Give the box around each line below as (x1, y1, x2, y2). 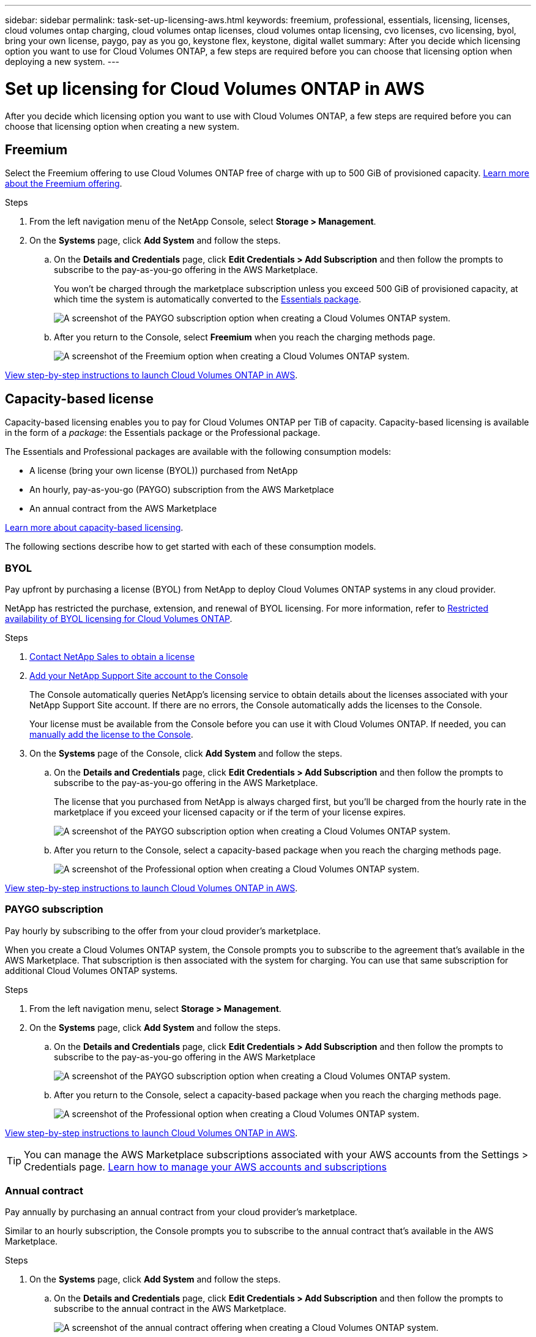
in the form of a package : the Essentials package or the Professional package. (5, 427, 321, 438)
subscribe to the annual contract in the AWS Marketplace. (54, 1303, 286, 1314)
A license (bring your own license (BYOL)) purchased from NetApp (29, 465, 298, 476)
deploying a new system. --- (5, 56, 120, 67)
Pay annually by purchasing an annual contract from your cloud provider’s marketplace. (5, 1207, 357, 1218)
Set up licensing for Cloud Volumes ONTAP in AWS (5, 78, 425, 99)
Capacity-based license (5, 391, 154, 406)
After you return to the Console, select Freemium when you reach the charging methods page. (54, 332, 436, 343)
